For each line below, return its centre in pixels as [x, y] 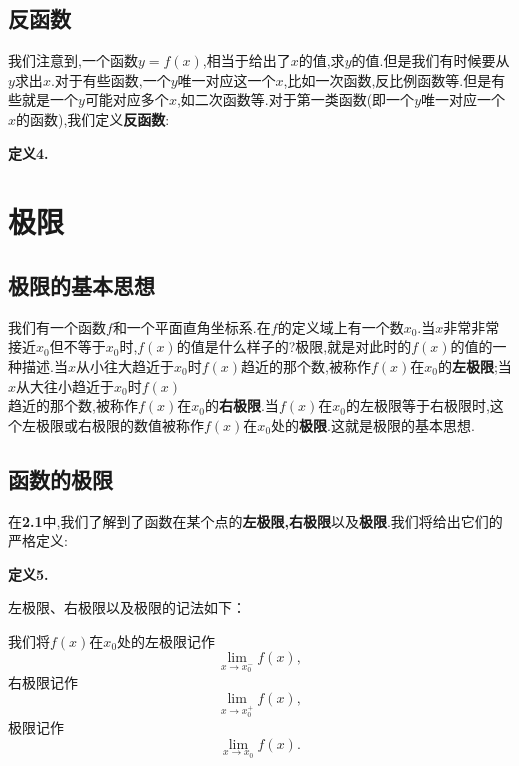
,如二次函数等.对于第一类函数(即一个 [295, 99]
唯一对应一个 [463, 99]
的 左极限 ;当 [474, 365]
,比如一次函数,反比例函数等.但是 [387, 79]
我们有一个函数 [57, 326]
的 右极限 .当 [241, 405]
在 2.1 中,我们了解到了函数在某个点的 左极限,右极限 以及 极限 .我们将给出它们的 [255, 520]
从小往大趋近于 [124, 365]
